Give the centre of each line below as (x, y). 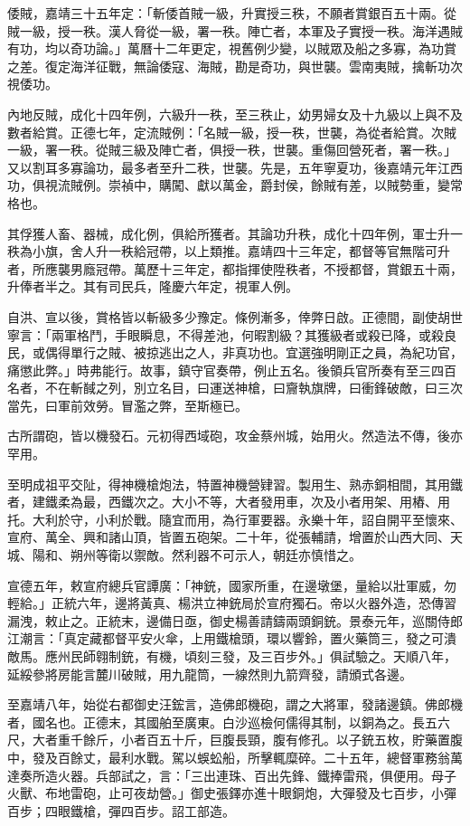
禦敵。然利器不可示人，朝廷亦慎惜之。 (247, 555)
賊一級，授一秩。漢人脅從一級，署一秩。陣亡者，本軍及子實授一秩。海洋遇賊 (235, 30)
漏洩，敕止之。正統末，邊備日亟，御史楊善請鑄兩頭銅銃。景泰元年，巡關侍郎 (235, 620)
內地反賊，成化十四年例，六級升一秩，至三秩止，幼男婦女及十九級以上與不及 (235, 114)
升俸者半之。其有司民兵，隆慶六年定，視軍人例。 (153, 286)
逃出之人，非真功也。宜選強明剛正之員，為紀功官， (310, 352)
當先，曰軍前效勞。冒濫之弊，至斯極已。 (127, 405)
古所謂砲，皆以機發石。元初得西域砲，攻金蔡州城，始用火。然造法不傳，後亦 (235, 436)
